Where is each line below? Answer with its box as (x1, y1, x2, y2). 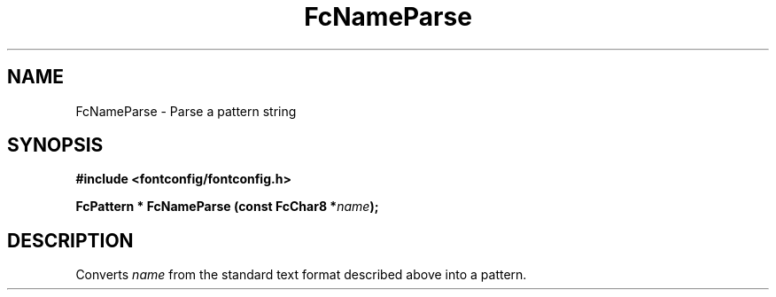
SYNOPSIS (7, 134, 104, 157)
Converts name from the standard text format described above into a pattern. (75, 267, 527, 283)
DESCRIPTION (7, 229, 134, 252)
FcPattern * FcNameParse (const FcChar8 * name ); (75, 199, 379, 215)
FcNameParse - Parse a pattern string (75, 103, 297, 119)
